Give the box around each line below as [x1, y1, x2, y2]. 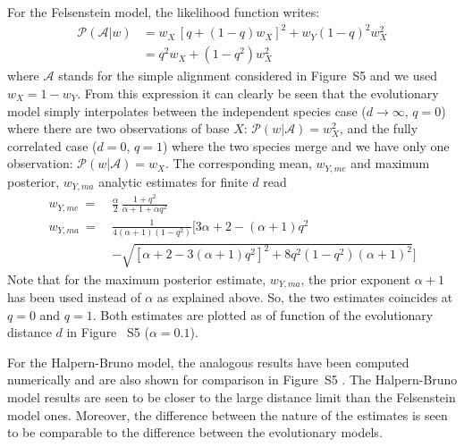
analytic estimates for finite [98, 172, 249, 190]
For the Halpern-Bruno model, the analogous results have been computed [7, 352, 409, 371]
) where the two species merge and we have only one [162, 136, 450, 155]
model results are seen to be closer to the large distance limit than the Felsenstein [7, 388, 456, 407]
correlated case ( [7, 136, 97, 155]
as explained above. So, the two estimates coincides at [156, 288, 453, 307]
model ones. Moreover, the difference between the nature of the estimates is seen [7, 405, 448, 424]
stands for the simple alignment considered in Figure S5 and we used [58, 66, 437, 85]
